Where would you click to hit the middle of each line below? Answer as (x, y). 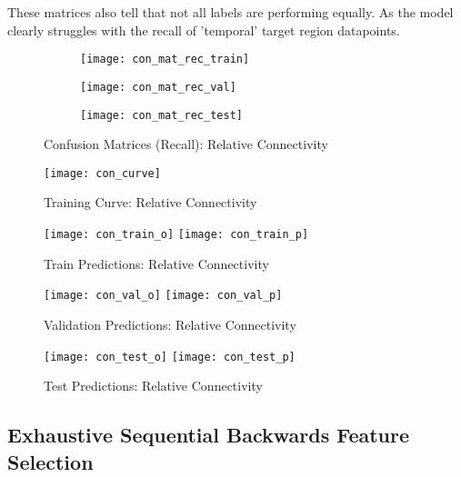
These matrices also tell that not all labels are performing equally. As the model (230, 12)
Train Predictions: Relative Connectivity (156, 263)
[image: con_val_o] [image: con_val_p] (163, 296)
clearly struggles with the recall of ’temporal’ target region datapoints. (204, 30)
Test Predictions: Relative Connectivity (153, 386)
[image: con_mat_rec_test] (161, 115)
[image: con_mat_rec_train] (165, 60)
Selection (50, 461)
